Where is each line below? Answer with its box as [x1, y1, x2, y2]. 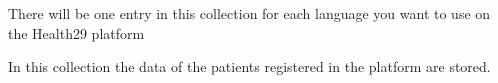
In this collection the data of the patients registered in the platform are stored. [8, 56, 491, 77]
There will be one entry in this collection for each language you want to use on [8, 3, 491, 23]
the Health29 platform [8, 22, 145, 43]
